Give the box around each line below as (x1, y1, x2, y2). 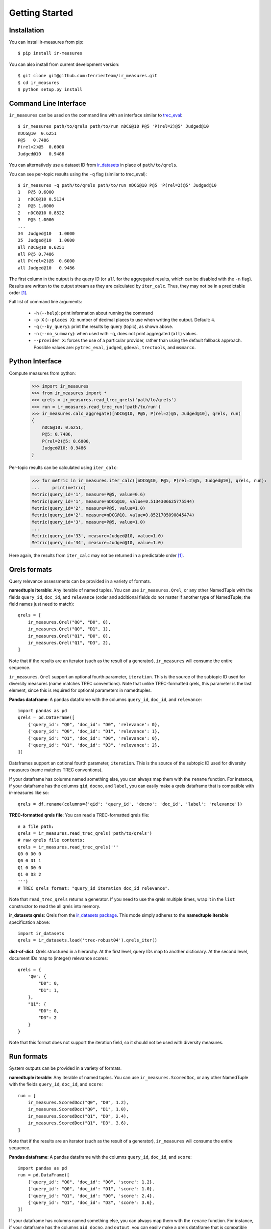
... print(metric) (31, 485, 86, 490)
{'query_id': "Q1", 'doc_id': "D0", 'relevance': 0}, (27, 735, 160, 741)
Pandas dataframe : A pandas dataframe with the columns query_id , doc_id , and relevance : (9, 696, 202, 702)
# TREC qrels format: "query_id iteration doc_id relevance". (18, 885, 171, 891)
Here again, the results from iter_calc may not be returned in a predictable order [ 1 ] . (9, 552, 184, 558)
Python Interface (9, 357, 62, 366)
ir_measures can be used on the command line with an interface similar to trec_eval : (9, 112, 183, 118)
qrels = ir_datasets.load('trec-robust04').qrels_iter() (18, 937, 158, 943)
